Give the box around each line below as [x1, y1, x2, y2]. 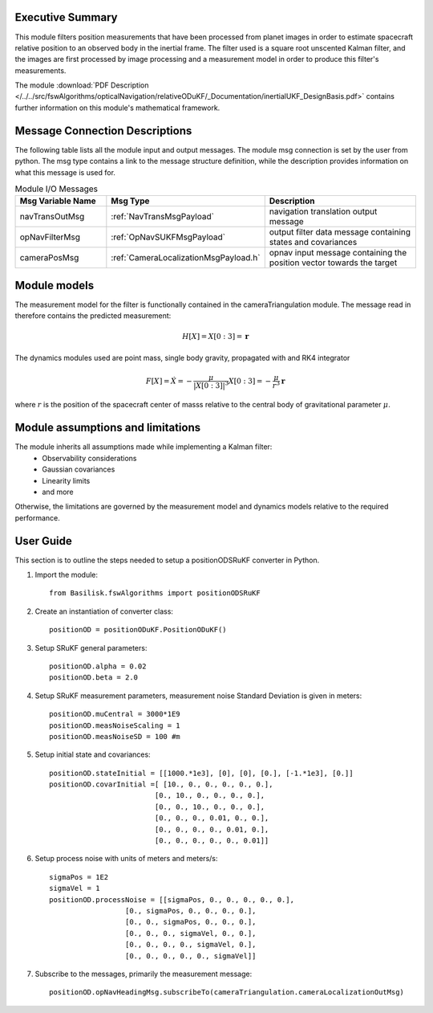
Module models [14, 278, 95, 292]
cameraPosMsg [19, 252, 79, 263]
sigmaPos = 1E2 [49, 872, 109, 881]
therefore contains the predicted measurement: [14, 311, 172, 321]
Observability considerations [42, 453, 137, 463]
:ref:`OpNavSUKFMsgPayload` [111, 231, 226, 243]
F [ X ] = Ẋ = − [145, 376, 192, 386]
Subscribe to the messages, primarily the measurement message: [34, 969, 253, 978]
